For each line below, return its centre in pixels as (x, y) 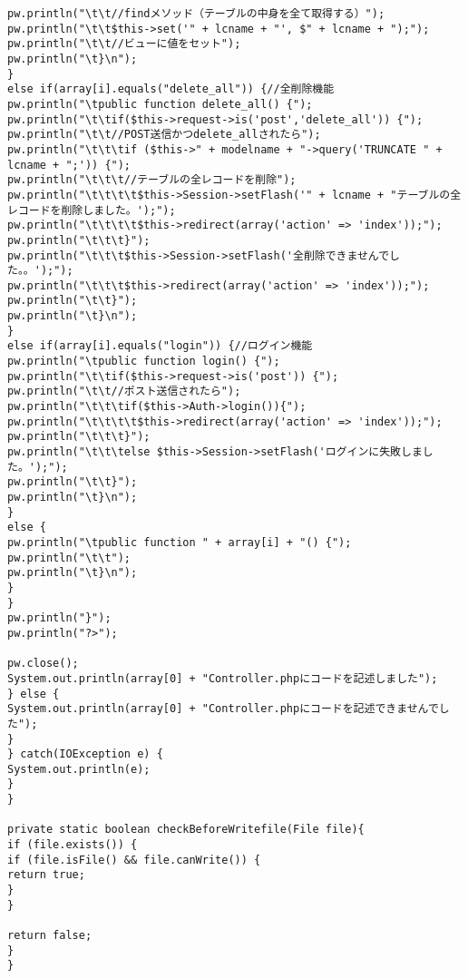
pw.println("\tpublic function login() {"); (144, 362)
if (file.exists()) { (73, 845)
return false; (50, 936)
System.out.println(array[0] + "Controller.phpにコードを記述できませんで (223, 709)
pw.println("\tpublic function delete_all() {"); (160, 104)
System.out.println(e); (79, 769)
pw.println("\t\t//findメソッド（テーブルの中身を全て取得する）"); (196, 14)
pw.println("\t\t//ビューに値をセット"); (124, 44)
